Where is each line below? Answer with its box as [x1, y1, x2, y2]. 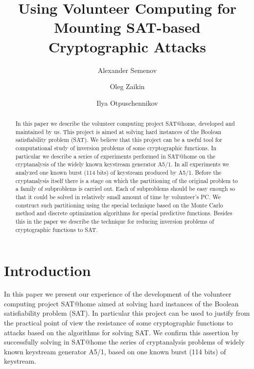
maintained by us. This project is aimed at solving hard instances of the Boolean [15, 127, 222, 136]
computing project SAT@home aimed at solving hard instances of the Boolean [4, 298, 239, 308]
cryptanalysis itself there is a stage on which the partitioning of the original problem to [15, 176, 238, 184]
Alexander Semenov [97, 65, 157, 75]
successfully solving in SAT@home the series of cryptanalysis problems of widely [4, 337, 245, 347]
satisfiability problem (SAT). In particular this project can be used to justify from [4, 308, 250, 318]
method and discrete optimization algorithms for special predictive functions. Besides [15, 209, 232, 217]
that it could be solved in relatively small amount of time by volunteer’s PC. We [15, 192, 221, 201]
